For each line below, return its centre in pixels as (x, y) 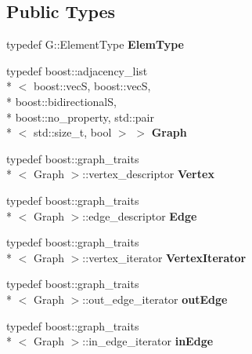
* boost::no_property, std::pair (80, 117)
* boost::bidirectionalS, (61, 101)
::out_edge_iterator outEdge (155, 299)
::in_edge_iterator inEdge (148, 341)
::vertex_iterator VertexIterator (164, 257)
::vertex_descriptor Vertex (148, 174)
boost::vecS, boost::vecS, (92, 86)
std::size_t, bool (72, 132)
